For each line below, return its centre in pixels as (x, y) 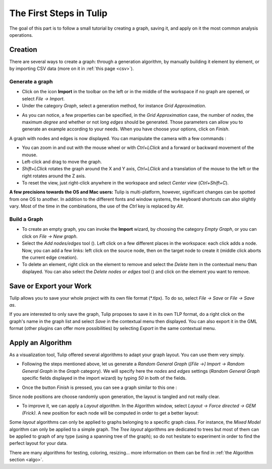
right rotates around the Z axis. (54, 176)
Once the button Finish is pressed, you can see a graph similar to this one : (99, 387)
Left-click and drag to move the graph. (62, 162)
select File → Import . (43, 99)
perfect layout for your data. (39, 443)
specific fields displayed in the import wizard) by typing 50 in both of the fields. (104, 378)
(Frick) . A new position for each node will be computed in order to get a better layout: (110, 413)
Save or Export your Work (50, 286)
